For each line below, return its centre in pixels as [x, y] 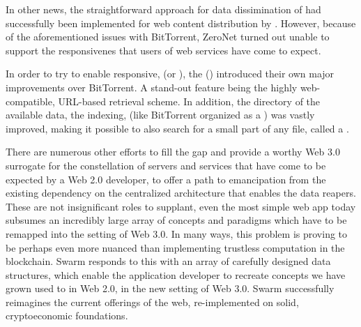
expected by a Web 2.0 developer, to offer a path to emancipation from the [166, 179]
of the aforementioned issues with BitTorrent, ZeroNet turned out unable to [168, 37]
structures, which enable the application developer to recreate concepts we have [176, 274]
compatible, [30, 101]
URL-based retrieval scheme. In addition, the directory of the [189, 101]
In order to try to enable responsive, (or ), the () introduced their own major [170, 74]
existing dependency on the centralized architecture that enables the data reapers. [181, 193]
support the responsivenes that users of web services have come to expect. [163, 50]
